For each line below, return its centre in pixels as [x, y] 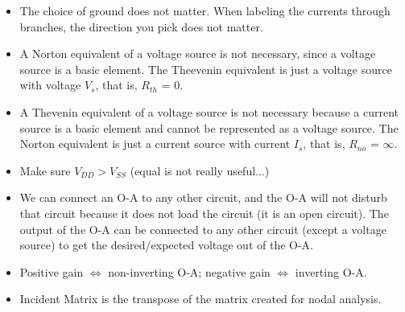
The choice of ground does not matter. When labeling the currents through [205, 10]
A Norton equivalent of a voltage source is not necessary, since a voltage [198, 53]
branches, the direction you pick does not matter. [141, 26]
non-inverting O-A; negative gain [189, 271]
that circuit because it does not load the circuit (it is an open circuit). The [204, 213]
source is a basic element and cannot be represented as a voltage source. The [209, 127]
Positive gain [52, 271]
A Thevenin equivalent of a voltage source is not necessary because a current [209, 111]
